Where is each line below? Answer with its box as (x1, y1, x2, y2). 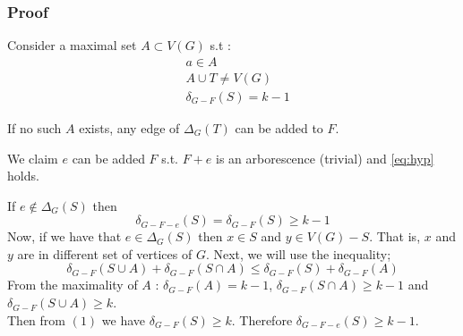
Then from (7, 310, 65, 329)
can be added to (235, 118, 323, 137)
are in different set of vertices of (17, 244, 193, 263)
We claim (7, 148, 58, 167)
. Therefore (231, 310, 293, 329)
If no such (7, 118, 62, 137)
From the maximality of (7, 275, 138, 294)
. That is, (369, 227, 421, 246)
